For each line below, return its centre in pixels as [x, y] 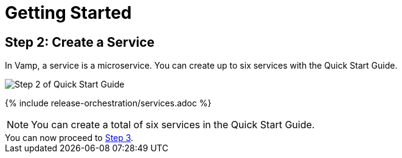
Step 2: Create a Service [80, 42]
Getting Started [68, 13]
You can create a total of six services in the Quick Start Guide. [173, 125]
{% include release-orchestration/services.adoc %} [108, 103]
